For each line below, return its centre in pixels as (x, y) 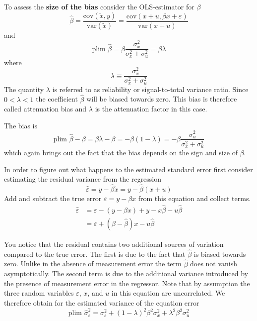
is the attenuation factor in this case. (151, 109)
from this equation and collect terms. (194, 198)
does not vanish (214, 264)
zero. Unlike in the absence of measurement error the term (93, 264)
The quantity (24, 89)
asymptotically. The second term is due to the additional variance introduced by (126, 273)
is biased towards (220, 254)
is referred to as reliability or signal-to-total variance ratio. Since (150, 89)
